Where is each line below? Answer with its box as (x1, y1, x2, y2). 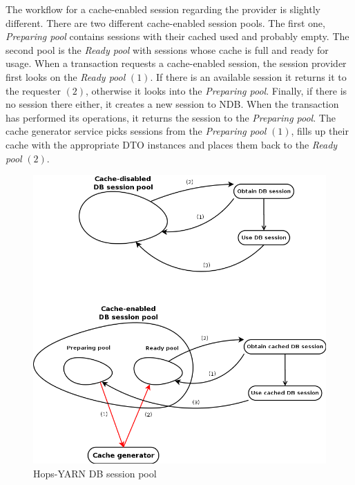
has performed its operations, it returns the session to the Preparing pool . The (6, 110, 336, 124)
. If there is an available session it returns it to (150, 69, 347, 84)
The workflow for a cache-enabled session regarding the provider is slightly (6, 2, 320, 16)
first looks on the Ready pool (6, 69, 126, 84)
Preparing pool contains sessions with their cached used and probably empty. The (6, 29, 349, 44)
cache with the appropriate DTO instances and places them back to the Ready (6, 137, 338, 151)
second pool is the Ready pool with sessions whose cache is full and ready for (6, 42, 329, 57)
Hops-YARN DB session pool (33, 466, 157, 480)
